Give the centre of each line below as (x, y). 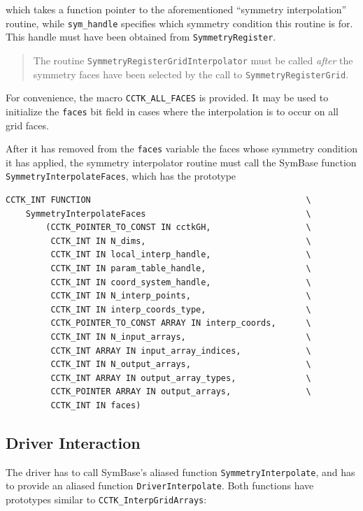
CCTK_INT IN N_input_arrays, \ (181, 337)
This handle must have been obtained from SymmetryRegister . (141, 37)
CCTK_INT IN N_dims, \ (181, 241)
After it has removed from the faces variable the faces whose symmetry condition (181, 149)
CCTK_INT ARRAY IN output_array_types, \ (181, 378)
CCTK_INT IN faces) (96, 405)
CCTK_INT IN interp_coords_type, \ (181, 309)
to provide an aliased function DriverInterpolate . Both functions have (160, 485)
